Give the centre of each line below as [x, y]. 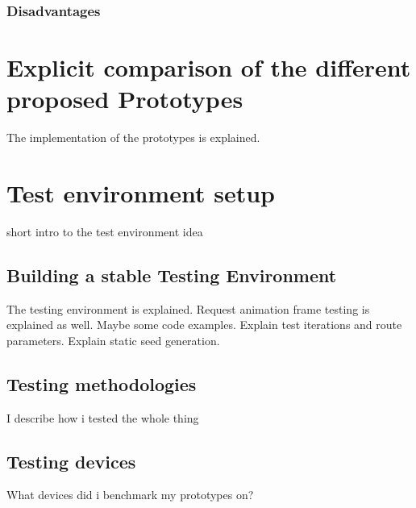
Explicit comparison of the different [209, 67]
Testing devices [71, 461]
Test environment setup [141, 192]
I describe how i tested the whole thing [103, 417]
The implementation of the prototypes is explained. [133, 137]
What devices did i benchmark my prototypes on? [130, 495]
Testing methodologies [102, 383]
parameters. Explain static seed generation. [113, 340]
